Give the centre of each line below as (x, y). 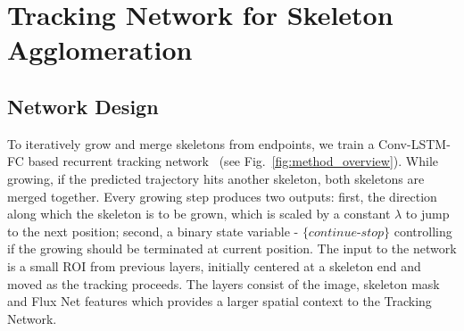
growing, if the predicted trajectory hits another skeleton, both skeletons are (216, 178)
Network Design (83, 106)
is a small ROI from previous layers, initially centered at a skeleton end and (214, 265)
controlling (423, 231)
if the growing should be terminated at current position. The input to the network (232, 248)
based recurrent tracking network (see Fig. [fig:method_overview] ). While (233, 161)
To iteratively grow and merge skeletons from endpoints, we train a (191, 143)
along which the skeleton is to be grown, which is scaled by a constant (199, 214)
